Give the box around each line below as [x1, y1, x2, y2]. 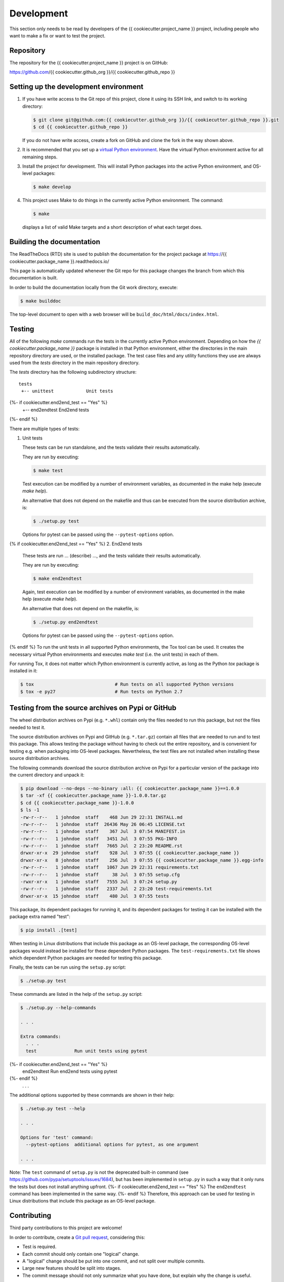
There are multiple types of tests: [9, 426, 79, 432]
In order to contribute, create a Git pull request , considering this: [9, 1234, 146, 1240]
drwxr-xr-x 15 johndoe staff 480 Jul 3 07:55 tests [20, 893, 169, 899]
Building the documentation [9, 237, 100, 246]
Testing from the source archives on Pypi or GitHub [9, 704, 177, 712]
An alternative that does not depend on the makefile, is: [22, 605, 139, 611]
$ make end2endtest [33, 576, 82, 582]
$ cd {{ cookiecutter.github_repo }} [33, 124, 128, 130]
